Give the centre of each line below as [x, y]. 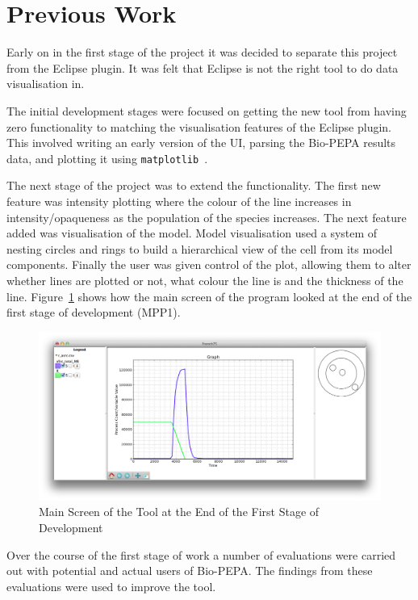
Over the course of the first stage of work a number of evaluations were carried [201, 554]
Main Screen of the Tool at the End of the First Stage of [179, 512]
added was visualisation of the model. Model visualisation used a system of [192, 233]
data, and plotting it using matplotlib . [107, 158]
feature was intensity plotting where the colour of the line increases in [179, 201]
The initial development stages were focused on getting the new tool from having [207, 110]
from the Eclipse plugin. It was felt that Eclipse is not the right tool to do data [203, 67]
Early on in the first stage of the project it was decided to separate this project [202, 52]
